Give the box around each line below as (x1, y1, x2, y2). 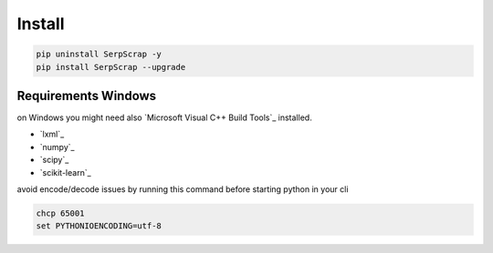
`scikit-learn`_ (39, 167, 91, 177)
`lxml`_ (39, 128, 65, 140)
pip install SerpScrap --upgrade (36, 62, 186, 72)
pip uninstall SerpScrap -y (36, 49, 162, 59)
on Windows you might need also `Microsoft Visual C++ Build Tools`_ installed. (16, 112, 312, 123)
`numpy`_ (39, 141, 75, 152)
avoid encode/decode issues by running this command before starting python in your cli (16, 183, 349, 195)
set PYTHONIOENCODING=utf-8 (36, 221, 162, 231)
